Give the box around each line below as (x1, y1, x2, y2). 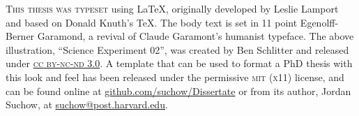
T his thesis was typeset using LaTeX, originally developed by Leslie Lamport (6, 1, 339, 15)
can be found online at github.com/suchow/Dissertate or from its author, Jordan (6, 83, 351, 98)
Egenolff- (300, 15, 339, 29)
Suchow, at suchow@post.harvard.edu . (6, 97, 168, 112)
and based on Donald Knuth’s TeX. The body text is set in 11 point (6, 15, 298, 29)
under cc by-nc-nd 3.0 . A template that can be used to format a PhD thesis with (6, 56, 353, 71)
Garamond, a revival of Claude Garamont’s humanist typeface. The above (37, 29, 354, 43)
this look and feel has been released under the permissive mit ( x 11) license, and (6, 69, 344, 84)
